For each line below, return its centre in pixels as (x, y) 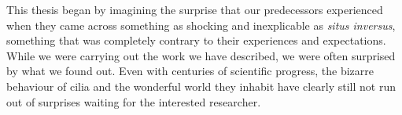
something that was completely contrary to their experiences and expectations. (196, 40)
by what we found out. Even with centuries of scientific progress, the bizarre (190, 71)
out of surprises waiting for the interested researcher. (134, 101)
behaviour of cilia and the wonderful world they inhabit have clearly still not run (201, 86)
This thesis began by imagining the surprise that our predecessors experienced (195, 9)
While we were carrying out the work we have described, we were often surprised (201, 55)
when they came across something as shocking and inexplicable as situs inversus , (201, 25)
